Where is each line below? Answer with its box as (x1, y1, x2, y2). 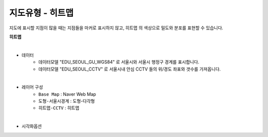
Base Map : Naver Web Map (38, 91, 96, 97)
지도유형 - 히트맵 (9, 7, 74, 18)
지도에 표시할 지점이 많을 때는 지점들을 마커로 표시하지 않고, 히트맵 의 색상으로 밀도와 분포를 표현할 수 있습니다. (9, 25, 223, 31)
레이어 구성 (21, 84, 43, 90)
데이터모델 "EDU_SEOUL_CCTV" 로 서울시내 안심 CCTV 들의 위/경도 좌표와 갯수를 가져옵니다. (38, 66, 221, 72)
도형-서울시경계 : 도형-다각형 (38, 98, 95, 104)
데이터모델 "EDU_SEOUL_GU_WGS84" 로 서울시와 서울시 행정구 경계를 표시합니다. (38, 59, 200, 65)
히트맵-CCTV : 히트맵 (38, 105, 79, 111)
